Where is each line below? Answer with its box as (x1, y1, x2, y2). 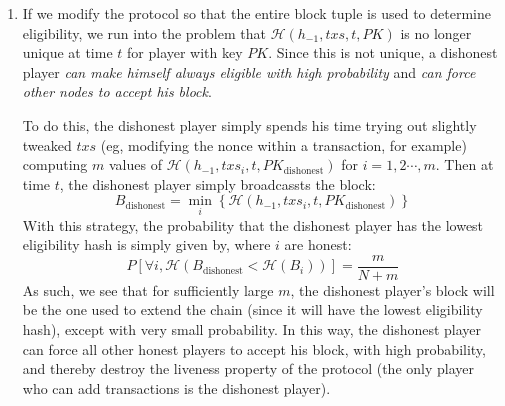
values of (108, 154, 162, 175)
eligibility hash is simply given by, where (22, 234, 271, 255)
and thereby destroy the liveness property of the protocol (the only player (22, 358, 475, 379)
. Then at (435, 154, 494, 175)
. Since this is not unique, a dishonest (268, 42, 498, 63)
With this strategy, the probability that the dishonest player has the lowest (22, 214, 484, 235)
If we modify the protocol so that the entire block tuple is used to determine (22, 3, 491, 23)
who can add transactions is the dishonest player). (22, 377, 331, 398)
